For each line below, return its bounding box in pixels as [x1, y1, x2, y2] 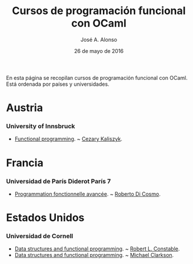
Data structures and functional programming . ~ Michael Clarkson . [14, 252, 174, 259]
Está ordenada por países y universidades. [6, 81, 110, 88]
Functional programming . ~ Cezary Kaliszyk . [14, 135, 122, 142]
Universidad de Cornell [6, 232, 74, 240]
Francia [6, 156, 44, 169]
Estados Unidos [6, 211, 85, 225]
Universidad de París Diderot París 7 [6, 177, 111, 185]
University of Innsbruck [6, 122, 75, 131]
